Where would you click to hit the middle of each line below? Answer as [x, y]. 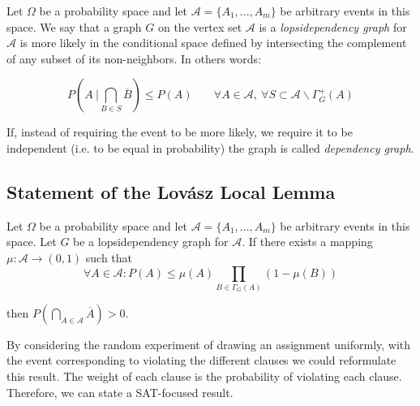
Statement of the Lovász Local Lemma [171, 191]
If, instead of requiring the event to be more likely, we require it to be [180, 132]
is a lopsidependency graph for [333, 26]
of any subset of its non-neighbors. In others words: [134, 58]
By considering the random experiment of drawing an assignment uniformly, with [209, 344]
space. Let [32, 242]
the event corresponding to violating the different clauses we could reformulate [201, 360]
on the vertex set [200, 26]
